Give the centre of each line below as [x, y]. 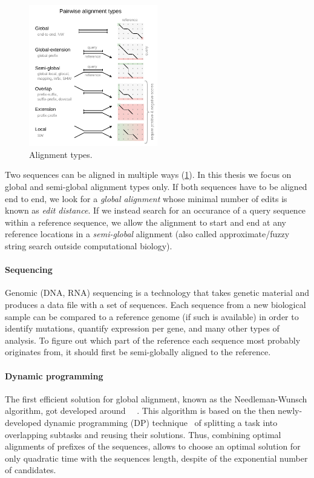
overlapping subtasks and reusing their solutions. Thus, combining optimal [143, 434]
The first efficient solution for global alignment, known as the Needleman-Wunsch [156, 398]
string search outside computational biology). [89, 246]
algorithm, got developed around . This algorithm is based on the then [140, 411]
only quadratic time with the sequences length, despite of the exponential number [156, 458]
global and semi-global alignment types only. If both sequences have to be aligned [156, 187]
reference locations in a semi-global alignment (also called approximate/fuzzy [147, 234]
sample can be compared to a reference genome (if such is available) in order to [152, 316]
